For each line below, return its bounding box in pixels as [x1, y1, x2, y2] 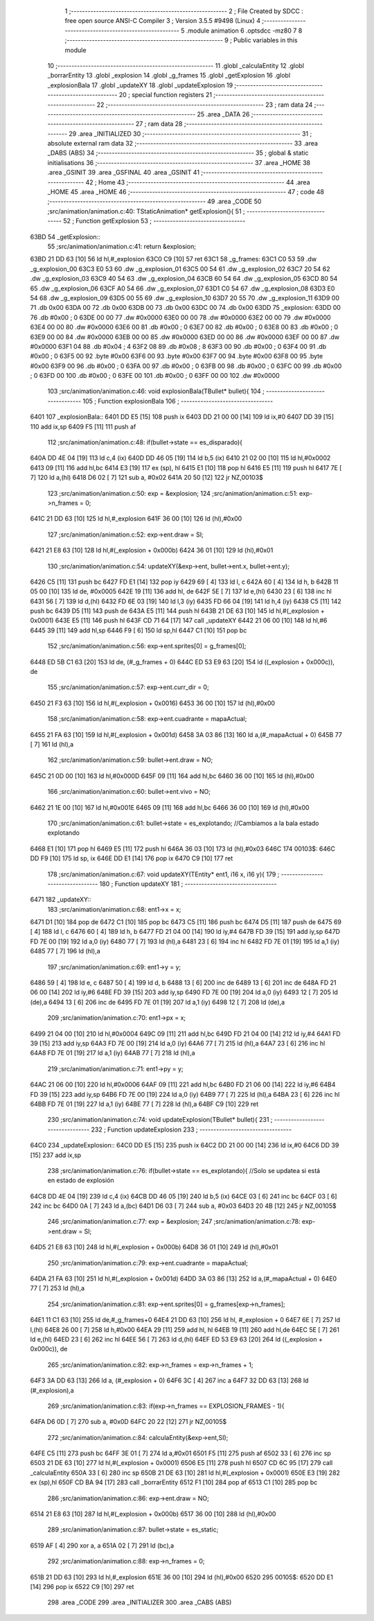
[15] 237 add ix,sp [30, 1151, 82, 1159]
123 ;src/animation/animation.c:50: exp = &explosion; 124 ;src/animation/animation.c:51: [47, 489, 298, 497]
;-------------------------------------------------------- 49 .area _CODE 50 [47, 198, 262, 206]
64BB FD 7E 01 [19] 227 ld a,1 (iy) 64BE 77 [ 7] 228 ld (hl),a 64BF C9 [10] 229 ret [30, 1100, 259, 1108]
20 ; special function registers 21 [118, 91, 213, 99]
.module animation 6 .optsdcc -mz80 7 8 [186, 26, 303, 35]
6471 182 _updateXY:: [30, 895, 91, 904]
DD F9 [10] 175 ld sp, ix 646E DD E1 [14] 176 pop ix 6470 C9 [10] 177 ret [30, 854, 233, 862]
